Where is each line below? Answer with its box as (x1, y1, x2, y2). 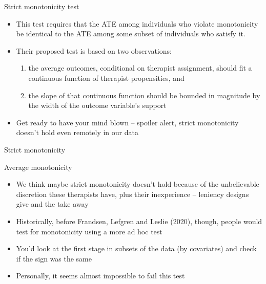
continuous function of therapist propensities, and (28, 72, 185, 83)
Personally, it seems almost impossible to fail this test (16, 270, 185, 281)
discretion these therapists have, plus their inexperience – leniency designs (16, 188, 249, 199)
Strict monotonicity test (4, 1, 79, 11)
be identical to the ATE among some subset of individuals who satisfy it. (16, 28, 245, 39)
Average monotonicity (4, 161, 72, 172)
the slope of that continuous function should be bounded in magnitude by (28, 90, 260, 100)
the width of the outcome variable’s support (28, 100, 167, 111)
